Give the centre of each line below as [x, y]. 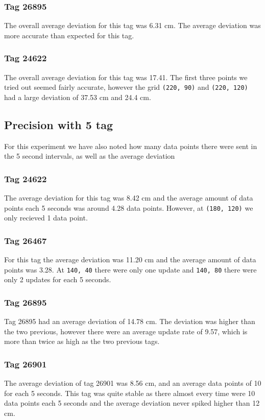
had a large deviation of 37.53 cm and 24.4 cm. [78, 97]
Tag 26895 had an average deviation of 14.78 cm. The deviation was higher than [130, 321]
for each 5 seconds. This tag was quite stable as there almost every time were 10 [130, 393]
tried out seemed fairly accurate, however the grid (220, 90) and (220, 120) [126, 87]
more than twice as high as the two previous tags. [82, 341]
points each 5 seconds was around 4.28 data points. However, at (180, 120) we [129, 207]
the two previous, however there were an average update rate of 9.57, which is [126, 331]
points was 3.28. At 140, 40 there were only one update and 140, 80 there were [130, 269]
